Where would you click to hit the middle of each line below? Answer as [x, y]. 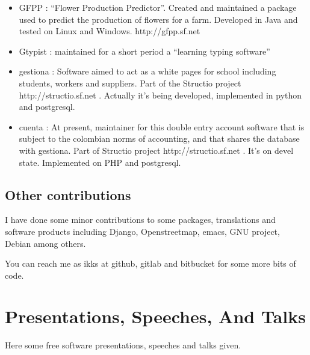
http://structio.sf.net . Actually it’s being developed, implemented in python [160, 95]
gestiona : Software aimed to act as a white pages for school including [147, 71]
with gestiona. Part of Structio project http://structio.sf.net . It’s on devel [156, 150]
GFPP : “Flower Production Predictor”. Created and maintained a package [158, 7]
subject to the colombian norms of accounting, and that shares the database [159, 138]
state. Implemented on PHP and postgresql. [100, 162]
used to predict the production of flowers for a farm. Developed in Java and [158, 19]
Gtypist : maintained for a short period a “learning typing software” [144, 51]
